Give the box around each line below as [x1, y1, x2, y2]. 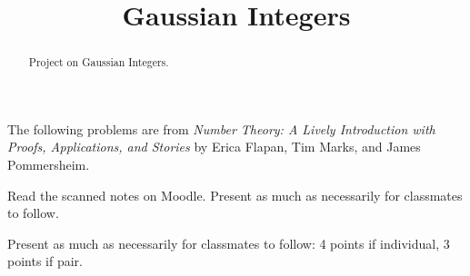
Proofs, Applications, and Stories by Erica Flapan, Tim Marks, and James [7, 137, 421, 156]
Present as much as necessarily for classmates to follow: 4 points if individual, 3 [7, 233, 450, 252]
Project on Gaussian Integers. [28, 54, 169, 70]
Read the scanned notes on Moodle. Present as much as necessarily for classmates [7, 185, 463, 204]
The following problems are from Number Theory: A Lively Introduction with [7, 119, 435, 138]
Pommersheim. [7, 155, 90, 174]
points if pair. [7, 251, 83, 271]
